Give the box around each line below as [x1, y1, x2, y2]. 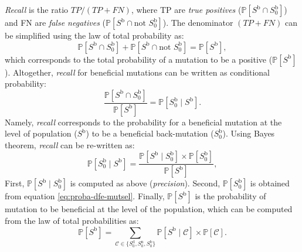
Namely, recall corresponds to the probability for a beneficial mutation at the [5, 115, 282, 128]
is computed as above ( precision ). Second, [70, 177, 220, 189]
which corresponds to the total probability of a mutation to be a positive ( [5, 53, 273, 65]
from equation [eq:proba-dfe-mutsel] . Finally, [5, 190, 165, 202]
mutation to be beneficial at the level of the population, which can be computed [5, 203, 293, 215]
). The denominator [162, 16, 233, 28]
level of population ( [5, 127, 77, 139]
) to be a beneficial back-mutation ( [86, 127, 214, 139]
